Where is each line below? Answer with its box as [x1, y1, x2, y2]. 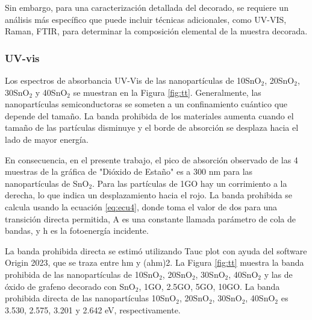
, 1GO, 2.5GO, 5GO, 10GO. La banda [139, 280, 280, 292]
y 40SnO [35, 86, 67, 98]
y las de [264, 268, 293, 280]
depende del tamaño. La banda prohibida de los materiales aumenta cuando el [5, 109, 294, 122]
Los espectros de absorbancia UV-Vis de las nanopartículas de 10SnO [5, 74, 261, 86]
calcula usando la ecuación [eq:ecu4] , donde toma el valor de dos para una [5, 200, 278, 213]
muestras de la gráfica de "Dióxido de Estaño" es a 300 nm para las [5, 165, 253, 178]
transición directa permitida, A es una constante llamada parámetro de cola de [5, 212, 296, 225]
